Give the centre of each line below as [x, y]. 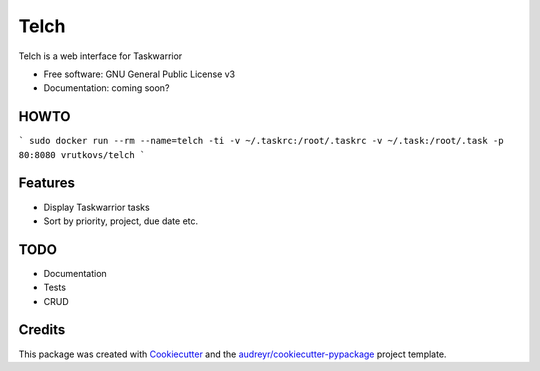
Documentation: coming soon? [106, 88]
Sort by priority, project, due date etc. [121, 221]
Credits [42, 330]
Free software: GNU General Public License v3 [139, 74]
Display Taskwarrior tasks [96, 207]
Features [46, 183]
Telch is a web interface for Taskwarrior [100, 56]
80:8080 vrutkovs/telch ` [82, 154]
